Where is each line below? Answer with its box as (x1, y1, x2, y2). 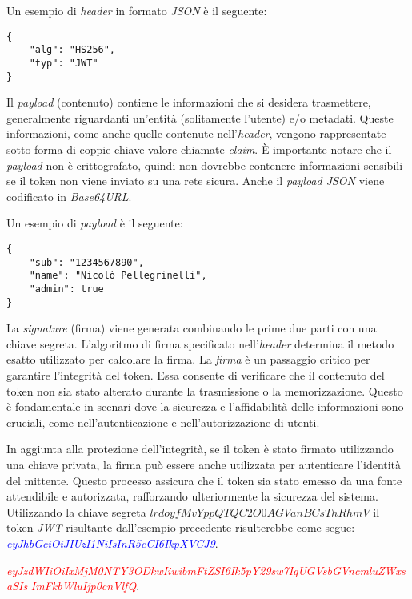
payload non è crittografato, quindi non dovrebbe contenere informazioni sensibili (6, 156, 403, 173)
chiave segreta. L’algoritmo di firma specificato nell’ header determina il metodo (6, 335, 394, 352)
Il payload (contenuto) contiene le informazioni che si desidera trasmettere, (6, 94, 371, 111)
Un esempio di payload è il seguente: (6, 215, 183, 231)
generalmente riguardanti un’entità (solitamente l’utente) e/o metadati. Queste (6, 109, 394, 126)
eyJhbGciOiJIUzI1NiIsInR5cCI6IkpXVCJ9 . (6, 534, 218, 551)
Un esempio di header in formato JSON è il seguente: (6, 2, 267, 18)
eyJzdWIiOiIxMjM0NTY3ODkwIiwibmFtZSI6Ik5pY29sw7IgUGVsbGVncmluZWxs (6, 561, 406, 578)
